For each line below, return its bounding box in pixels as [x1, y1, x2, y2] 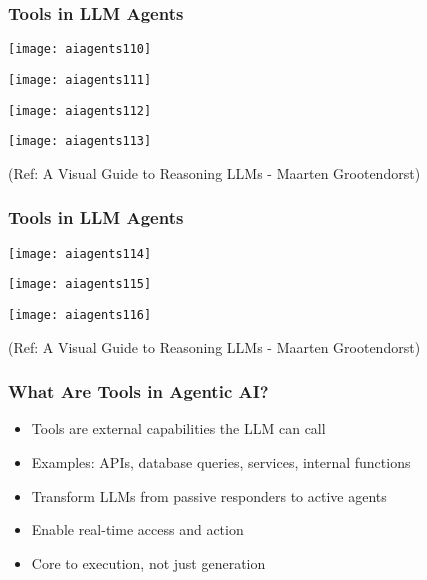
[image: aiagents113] [8, 134, 152, 149]
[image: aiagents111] [8, 72, 152, 87]
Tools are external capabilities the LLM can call [31, 418, 326, 439]
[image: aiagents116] [8, 307, 152, 322]
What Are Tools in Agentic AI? [8, 379, 269, 404]
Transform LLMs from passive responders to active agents [31, 485, 387, 506]
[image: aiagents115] [8, 277, 152, 292]
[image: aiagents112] [8, 103, 152, 118]
